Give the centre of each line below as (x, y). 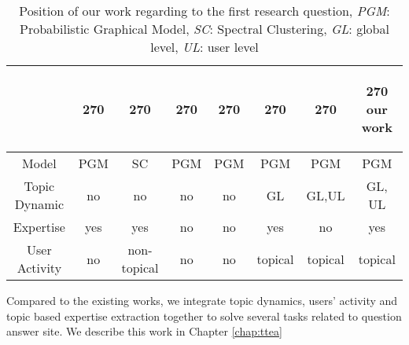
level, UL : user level (204, 47)
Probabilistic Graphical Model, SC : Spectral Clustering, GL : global (204, 29)
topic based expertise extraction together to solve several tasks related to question (204, 316)
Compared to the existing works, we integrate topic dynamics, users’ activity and (202, 300)
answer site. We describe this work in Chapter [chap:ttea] (144, 331)
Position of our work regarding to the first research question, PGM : (204, 11)
